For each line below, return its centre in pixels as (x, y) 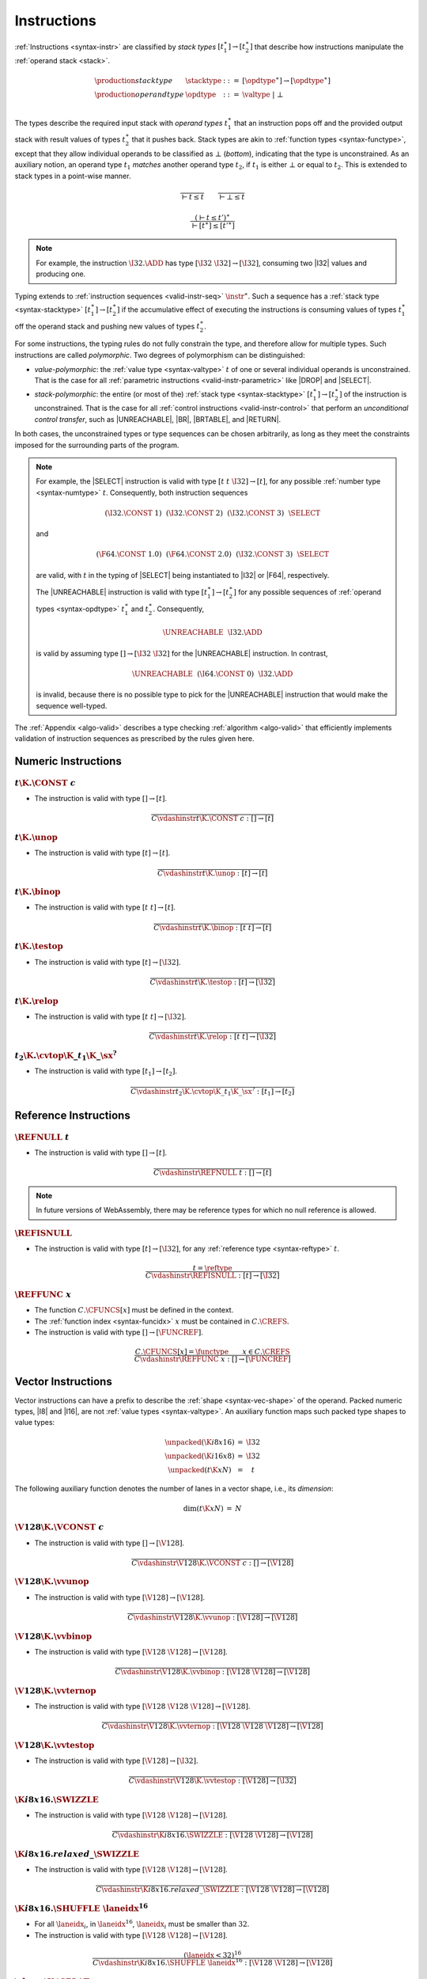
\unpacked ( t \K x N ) (200, 1470)
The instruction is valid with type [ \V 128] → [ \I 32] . (116, 1761)
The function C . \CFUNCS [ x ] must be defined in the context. (134, 1310)
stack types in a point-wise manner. (73, 176)
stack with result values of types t (70, 139)
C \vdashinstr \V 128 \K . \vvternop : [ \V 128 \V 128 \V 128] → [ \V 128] (212, 1726)
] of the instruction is (373, 394)
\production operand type (140, 94)
